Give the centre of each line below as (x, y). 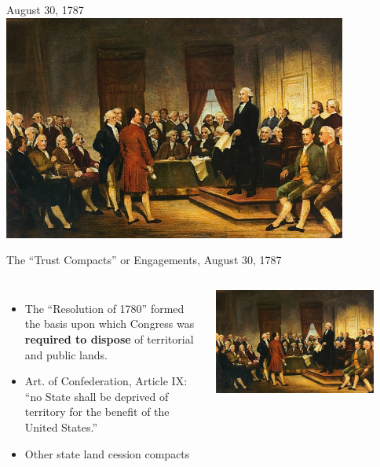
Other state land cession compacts (107, 453)
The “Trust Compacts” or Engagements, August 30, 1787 (144, 260)
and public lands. (66, 354)
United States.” (61, 427)
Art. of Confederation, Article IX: (106, 381)
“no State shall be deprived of (97, 396)
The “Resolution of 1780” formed (104, 308)
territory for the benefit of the (97, 412)
